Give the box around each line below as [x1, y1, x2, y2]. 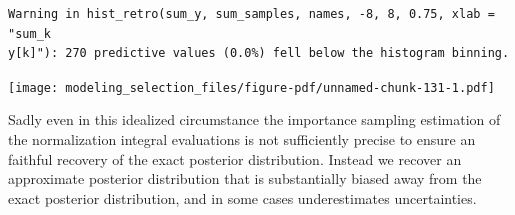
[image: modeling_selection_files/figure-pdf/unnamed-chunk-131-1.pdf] [8, 80, 495, 95]
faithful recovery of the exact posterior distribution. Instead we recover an [8, 148, 462, 169]
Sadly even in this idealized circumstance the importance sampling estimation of [8, 109, 501, 130]
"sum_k [8, 26, 51, 41]
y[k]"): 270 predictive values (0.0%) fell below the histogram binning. [8, 46, 510, 61]
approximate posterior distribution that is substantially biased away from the [8, 168, 482, 189]
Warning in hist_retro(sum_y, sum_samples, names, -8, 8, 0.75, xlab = [8, 7, 495, 21]
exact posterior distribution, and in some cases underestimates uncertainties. [8, 187, 477, 208]
